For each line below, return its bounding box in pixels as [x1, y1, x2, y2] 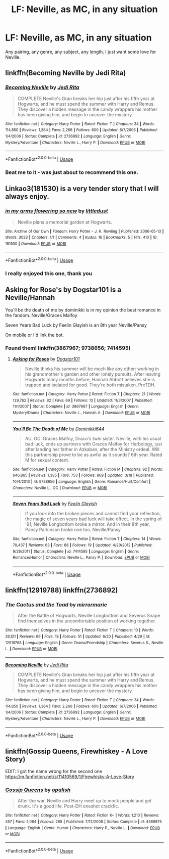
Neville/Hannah [5, 293, 55, 302]
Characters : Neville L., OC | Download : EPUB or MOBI [12, 485, 107, 490]
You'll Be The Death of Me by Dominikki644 [12, 426, 105, 432]
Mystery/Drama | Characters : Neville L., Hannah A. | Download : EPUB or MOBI [12, 411, 151, 416]
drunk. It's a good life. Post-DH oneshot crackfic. [17, 803, 119, 809]
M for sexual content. [25, 457, 69, 463]
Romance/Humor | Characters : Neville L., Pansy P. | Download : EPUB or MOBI [12, 555, 150, 560]
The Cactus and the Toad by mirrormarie [5, 601, 107, 608]
